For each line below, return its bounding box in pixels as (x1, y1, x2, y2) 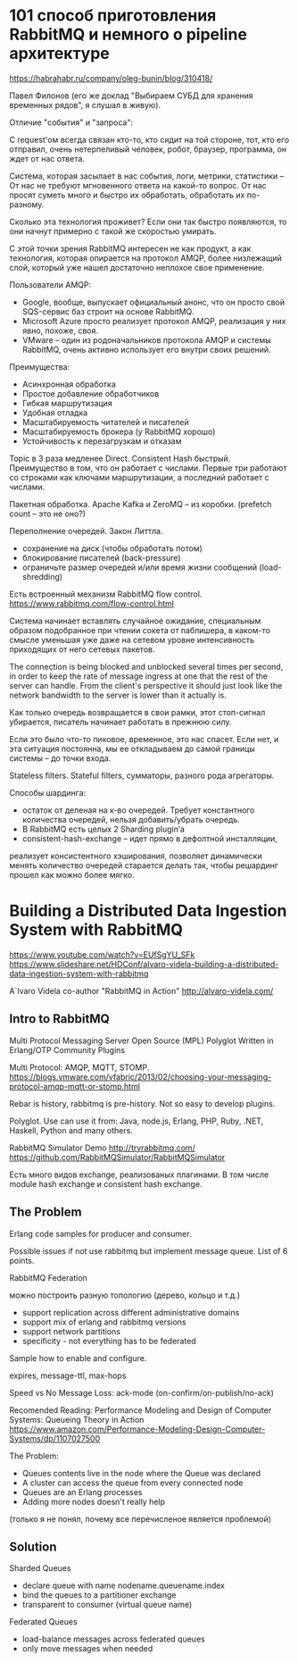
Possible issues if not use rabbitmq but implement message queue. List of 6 (9, 1245, 288, 1256)
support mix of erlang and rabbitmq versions (21, 1316, 186, 1327)
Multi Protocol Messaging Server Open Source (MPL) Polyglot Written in (9, 1035, 274, 1046)
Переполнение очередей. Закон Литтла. (9, 525, 163, 536)
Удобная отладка (21, 407, 88, 418)
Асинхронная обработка (21, 379, 116, 389)
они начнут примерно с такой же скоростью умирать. (9, 225, 217, 237)
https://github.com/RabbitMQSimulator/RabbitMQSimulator (9, 1151, 226, 1162)
